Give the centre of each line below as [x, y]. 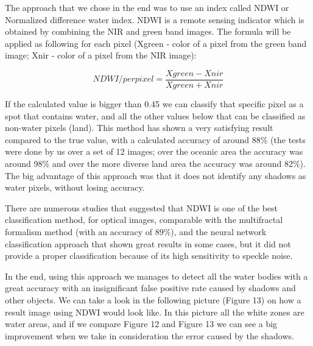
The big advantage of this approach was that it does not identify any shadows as [156, 175]
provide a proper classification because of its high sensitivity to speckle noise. [149, 256]
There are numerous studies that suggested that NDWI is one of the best [142, 207]
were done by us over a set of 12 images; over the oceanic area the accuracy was [154, 151]
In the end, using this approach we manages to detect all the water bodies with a [156, 276]
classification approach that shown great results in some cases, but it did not [148, 243]
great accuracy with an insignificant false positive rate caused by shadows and [150, 288]
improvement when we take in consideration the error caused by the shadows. [149, 335]
